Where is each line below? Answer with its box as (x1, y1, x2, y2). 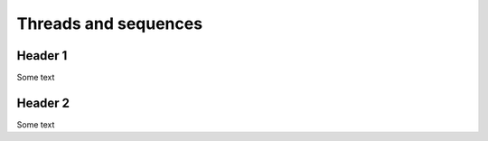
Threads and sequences (16, 14, 203, 33)
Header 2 (16, 95, 70, 110)
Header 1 (16, 48, 68, 63)
